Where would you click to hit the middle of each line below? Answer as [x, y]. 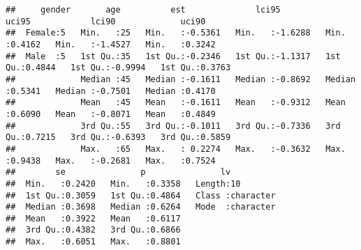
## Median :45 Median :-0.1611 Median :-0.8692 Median [181, 79]
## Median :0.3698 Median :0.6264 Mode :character [141, 207]
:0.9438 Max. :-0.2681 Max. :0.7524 [111, 161]
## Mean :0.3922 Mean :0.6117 [93, 218]
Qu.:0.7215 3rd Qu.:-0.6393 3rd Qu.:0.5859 [118, 138]
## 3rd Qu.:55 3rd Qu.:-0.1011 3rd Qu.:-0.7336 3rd [173, 126]
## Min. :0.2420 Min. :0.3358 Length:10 [123, 183]
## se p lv [118, 172]
